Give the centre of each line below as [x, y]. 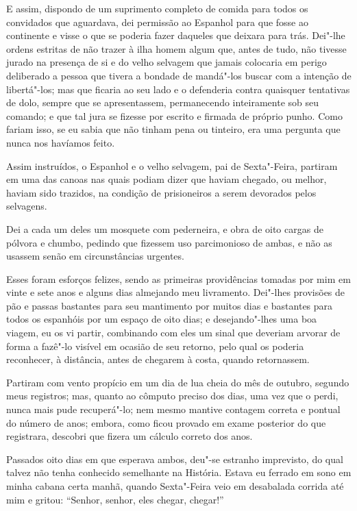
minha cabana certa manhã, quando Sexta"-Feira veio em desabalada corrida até [175, 486]
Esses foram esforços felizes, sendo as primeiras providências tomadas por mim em [178, 278]
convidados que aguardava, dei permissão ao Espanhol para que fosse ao [157, 22]
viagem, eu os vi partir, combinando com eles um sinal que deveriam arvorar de [173, 333]
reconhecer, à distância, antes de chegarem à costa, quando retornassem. [158, 359]
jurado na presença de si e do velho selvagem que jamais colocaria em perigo [167, 62]
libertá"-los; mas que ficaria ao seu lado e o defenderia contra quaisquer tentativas [178, 89]
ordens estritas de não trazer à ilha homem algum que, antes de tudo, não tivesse [176, 48]
